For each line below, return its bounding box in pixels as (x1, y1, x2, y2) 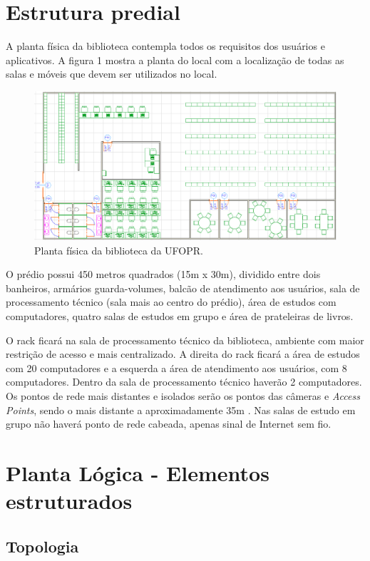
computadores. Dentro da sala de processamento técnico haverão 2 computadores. (6, 374, 362, 389)
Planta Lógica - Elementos (6, 458, 269, 487)
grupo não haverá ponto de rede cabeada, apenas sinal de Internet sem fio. (6, 416, 332, 431)
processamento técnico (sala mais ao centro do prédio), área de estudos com (6, 294, 336, 309)
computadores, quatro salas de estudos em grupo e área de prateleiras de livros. (6, 308, 354, 323)
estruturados (6, 486, 133, 515)
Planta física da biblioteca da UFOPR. (34, 242, 203, 257)
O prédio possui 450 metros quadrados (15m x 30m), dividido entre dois (6, 267, 321, 282)
